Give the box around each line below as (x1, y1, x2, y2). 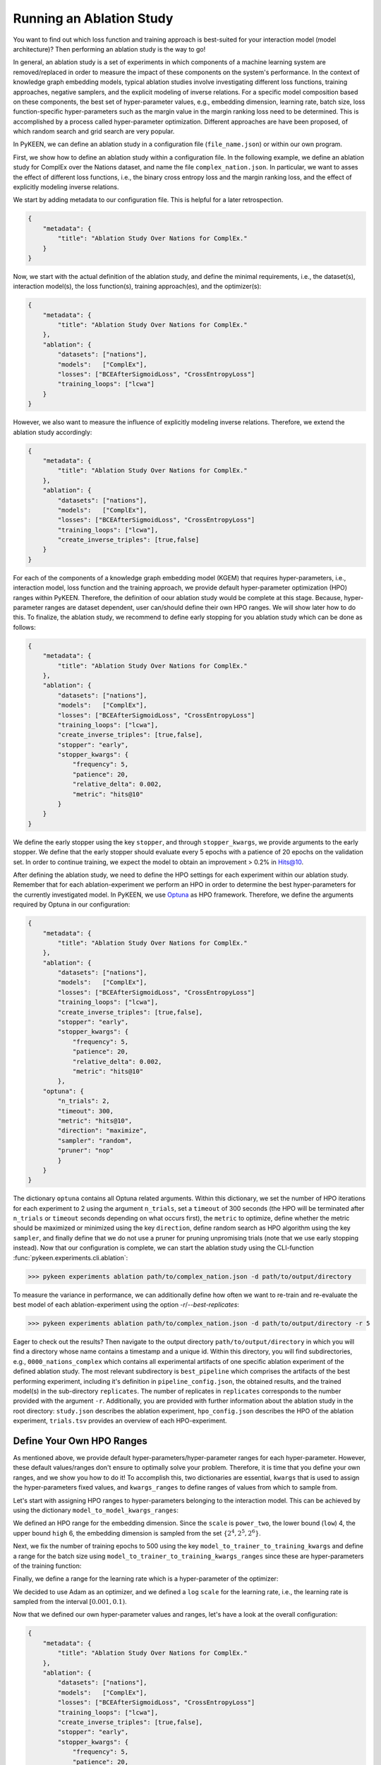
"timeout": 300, (57, 1107, 114, 1115)
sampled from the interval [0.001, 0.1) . (13, 1598, 127, 1606)
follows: (13, 623, 36, 631)
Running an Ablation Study (13, 11, 174, 26)
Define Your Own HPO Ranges (13, 1435, 148, 1447)
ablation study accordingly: (13, 428, 92, 436)
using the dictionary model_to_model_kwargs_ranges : (13, 1506, 179, 1514)
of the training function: (13, 1561, 82, 1570)
